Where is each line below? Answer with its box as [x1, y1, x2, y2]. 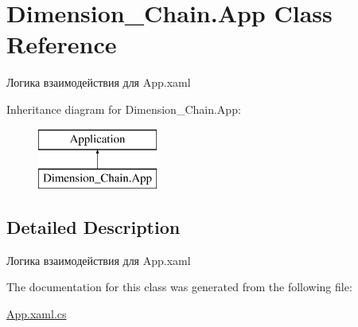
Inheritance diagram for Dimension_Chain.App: [6, 100, 241, 117]
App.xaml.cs [6, 306, 67, 322]
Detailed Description [6, 215, 181, 239]
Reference [6, 28, 117, 60]
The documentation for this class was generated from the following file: [6, 278, 352, 295]
